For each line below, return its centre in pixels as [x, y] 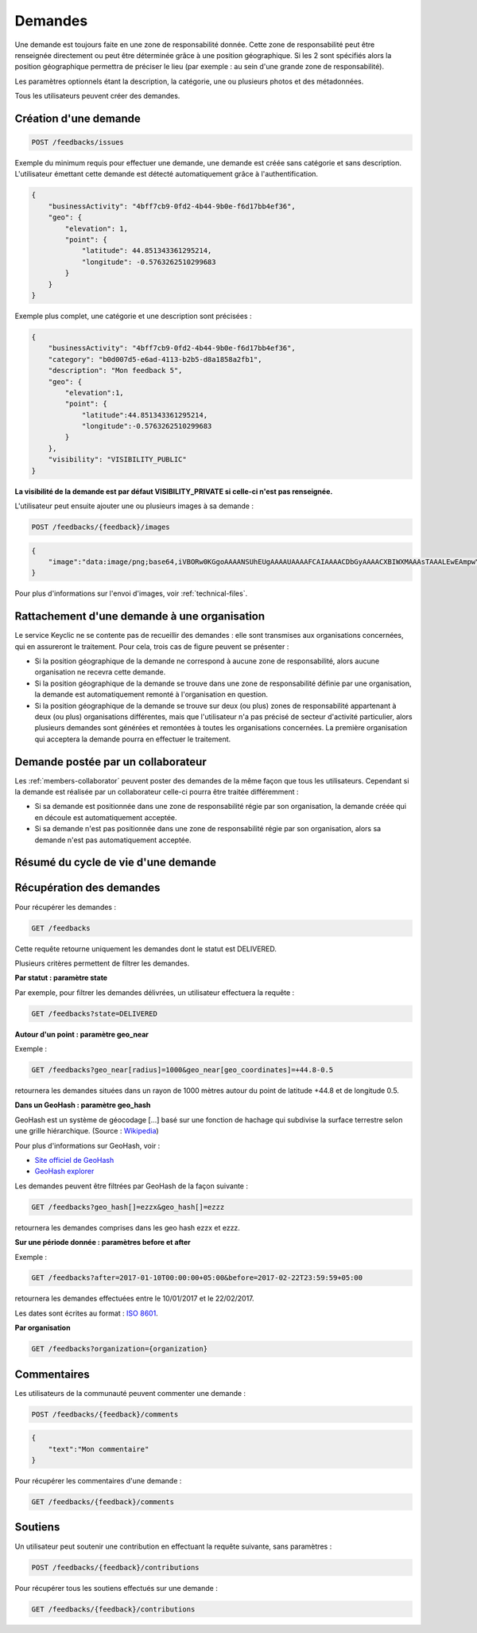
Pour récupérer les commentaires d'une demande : [98, 1481]
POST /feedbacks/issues [78, 142]
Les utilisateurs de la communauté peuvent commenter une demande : [130, 1393]
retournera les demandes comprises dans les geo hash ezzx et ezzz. [127, 1227]
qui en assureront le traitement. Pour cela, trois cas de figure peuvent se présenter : [152, 646]
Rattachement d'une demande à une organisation [140, 616]
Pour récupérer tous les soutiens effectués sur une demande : [116, 1588]
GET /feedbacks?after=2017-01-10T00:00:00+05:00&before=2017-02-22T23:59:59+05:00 [197, 1278]
